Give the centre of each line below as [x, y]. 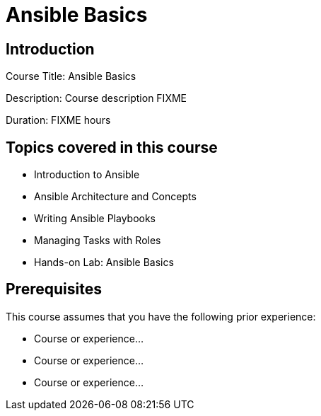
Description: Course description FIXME [96, 98]
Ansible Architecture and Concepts [115, 197]
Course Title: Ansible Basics [71, 76]
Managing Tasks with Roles [98, 241]
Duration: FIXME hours [58, 120]
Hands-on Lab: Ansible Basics [104, 262]
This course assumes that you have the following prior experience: [161, 316]
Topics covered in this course [112, 147]
